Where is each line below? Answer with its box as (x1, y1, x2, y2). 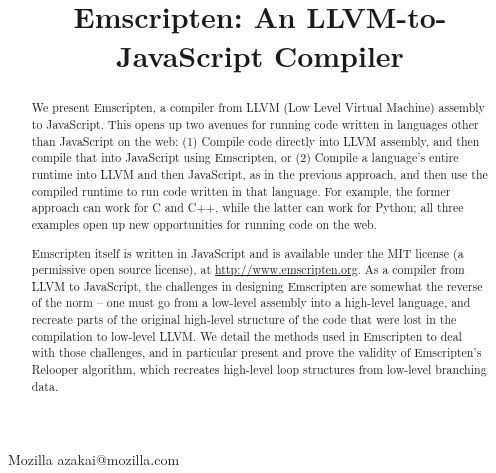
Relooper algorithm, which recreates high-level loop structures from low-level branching (31, 361, 487, 378)
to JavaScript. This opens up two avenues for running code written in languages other (31, 116, 479, 133)
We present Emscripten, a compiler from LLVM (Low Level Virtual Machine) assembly (31, 99, 485, 116)
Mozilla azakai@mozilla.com (8, 449, 180, 470)
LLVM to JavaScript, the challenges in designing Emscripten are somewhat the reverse (31, 277, 483, 294)
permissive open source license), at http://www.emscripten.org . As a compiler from (31, 261, 465, 278)
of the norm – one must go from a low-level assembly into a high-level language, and (31, 294, 471, 311)
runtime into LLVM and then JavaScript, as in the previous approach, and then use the (31, 165, 488, 182)
